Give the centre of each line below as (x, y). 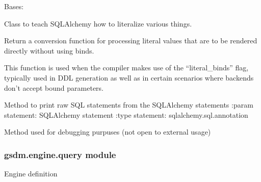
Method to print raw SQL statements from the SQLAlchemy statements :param (129, 105)
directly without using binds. (49, 50)
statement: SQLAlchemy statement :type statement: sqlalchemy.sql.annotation (126, 114)
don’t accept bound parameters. (54, 87)
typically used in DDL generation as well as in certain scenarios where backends (129, 77)
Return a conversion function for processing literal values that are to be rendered (131, 41)
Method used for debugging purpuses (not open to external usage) (108, 132)
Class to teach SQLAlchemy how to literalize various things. (98, 23)
